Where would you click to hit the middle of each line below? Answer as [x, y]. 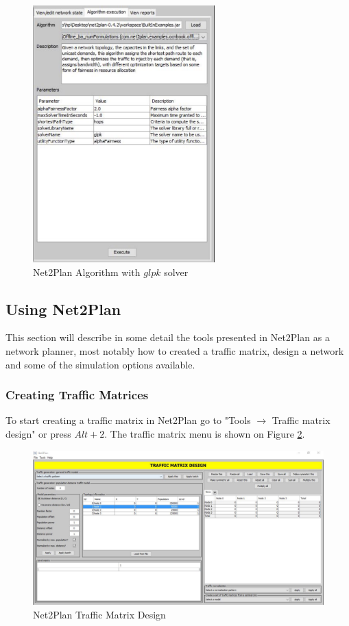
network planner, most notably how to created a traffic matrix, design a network [175, 351]
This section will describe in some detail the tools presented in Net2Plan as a [168, 337]
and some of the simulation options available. [100, 364]
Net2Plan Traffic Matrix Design [99, 614]
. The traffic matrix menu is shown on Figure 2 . [205, 434]
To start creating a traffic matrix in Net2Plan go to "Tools [128, 420]
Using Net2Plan [63, 309]
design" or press [38, 434]
